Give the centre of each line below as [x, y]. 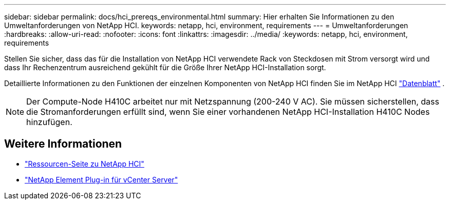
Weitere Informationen [63, 144]
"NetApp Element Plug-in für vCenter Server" [101, 179]
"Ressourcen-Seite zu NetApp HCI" [85, 164]
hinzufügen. [49, 122]
